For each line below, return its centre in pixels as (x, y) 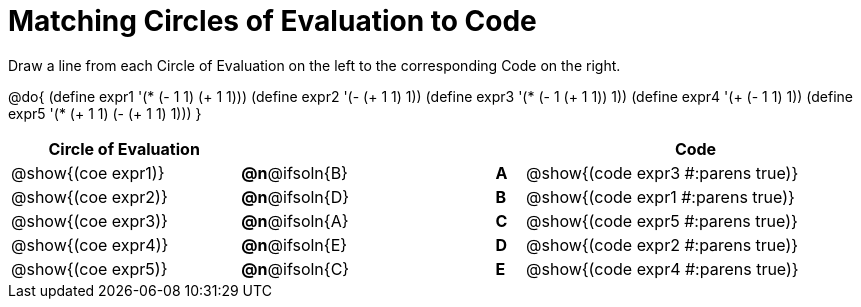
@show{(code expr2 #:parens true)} (662, 244)
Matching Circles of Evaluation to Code (272, 21)
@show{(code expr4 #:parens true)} (662, 268)
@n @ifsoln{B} (294, 172)
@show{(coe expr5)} (89, 268)
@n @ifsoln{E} (294, 244)
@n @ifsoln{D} (295, 196)
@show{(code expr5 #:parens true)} (662, 220)
